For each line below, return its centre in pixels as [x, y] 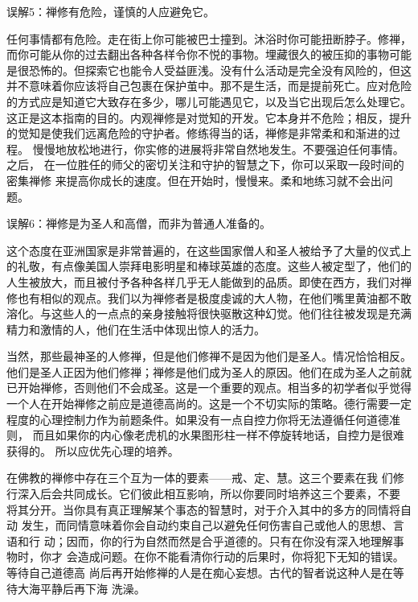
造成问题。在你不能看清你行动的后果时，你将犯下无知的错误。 [241, 557]
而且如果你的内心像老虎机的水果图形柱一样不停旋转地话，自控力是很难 [218, 435]
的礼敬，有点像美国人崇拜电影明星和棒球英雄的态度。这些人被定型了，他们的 [209, 266]
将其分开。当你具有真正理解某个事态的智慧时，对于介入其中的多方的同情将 [203, 509]
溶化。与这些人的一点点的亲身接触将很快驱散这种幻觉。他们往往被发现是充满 [209, 313]
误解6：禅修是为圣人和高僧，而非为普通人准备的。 [139, 223]
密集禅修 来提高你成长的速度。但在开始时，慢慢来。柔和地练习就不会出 [194, 180]
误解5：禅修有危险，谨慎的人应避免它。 [111, 11]
